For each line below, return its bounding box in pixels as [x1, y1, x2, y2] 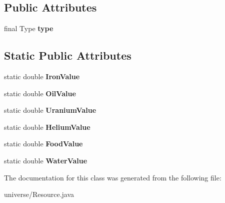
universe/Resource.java [4, 189, 74, 199]
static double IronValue [4, 71, 80, 81]
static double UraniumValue [4, 105, 96, 115]
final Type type [4, 23, 53, 34]
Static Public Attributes [4, 48, 131, 63]
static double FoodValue [4, 138, 83, 149]
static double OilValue [4, 88, 76, 98]
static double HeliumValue [4, 121, 90, 132]
